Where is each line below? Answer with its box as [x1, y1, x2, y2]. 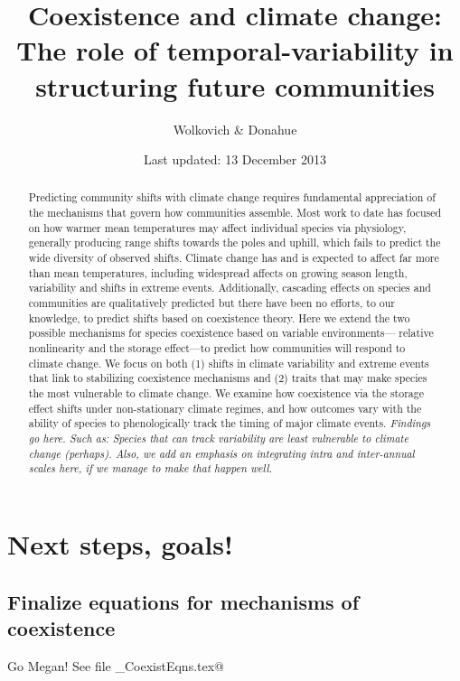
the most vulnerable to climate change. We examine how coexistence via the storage [28, 386, 424, 401]
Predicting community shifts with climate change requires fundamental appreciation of [28, 190, 436, 205]
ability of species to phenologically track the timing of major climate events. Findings [28, 415, 431, 431]
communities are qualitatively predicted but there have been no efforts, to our [28, 295, 396, 311]
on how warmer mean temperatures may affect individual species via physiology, [28, 219, 407, 235]
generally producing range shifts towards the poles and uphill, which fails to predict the [28, 235, 441, 250]
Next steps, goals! [7, 525, 233, 562]
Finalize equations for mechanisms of [7, 587, 360, 615]
